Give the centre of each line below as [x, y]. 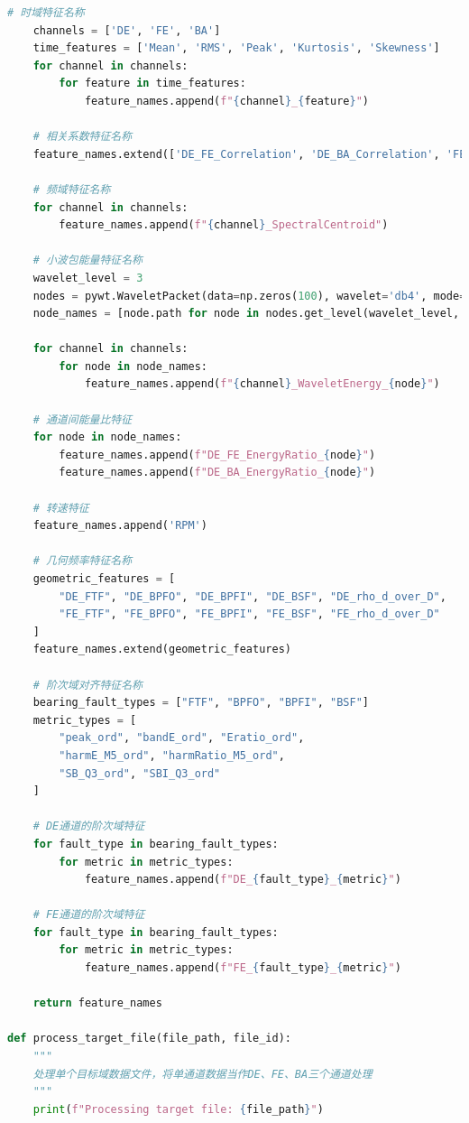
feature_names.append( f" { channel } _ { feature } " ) [227, 101]
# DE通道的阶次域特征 [89, 826]
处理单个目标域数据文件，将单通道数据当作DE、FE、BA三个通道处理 [202, 1074]
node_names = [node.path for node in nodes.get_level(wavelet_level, [246, 314]
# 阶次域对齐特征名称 [87, 685]
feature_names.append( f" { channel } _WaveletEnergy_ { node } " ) [262, 384]
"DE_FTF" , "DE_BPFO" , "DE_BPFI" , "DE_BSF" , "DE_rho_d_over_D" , [253, 596]
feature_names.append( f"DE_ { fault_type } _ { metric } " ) [243, 880]
